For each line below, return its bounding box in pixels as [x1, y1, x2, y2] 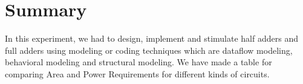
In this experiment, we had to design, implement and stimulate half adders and [5, 32, 298, 45]
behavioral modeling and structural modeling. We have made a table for [5, 56, 272, 68]
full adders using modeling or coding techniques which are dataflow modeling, [5, 44, 293, 56]
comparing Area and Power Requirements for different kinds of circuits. [5, 67, 270, 80]
